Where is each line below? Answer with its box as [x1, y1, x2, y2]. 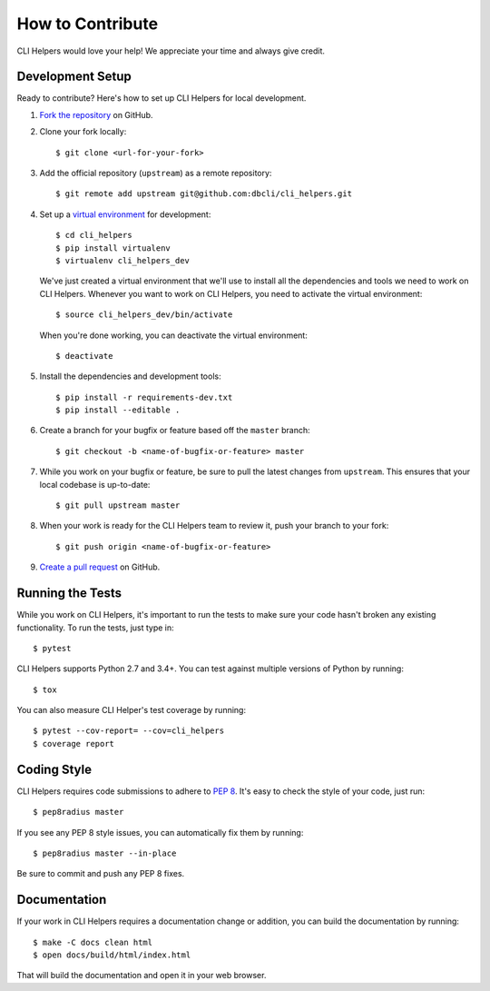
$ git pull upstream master [55, 500, 181, 510]
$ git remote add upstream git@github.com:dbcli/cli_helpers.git [55, 189, 353, 199]
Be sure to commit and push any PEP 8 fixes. [16, 868, 185, 879]
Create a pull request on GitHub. [39, 561, 161, 572]
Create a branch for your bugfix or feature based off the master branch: [39, 425, 310, 436]
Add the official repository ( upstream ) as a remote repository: [39, 168, 272, 179]
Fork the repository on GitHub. [39, 109, 153, 120]
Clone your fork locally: [39, 126, 127, 137]
